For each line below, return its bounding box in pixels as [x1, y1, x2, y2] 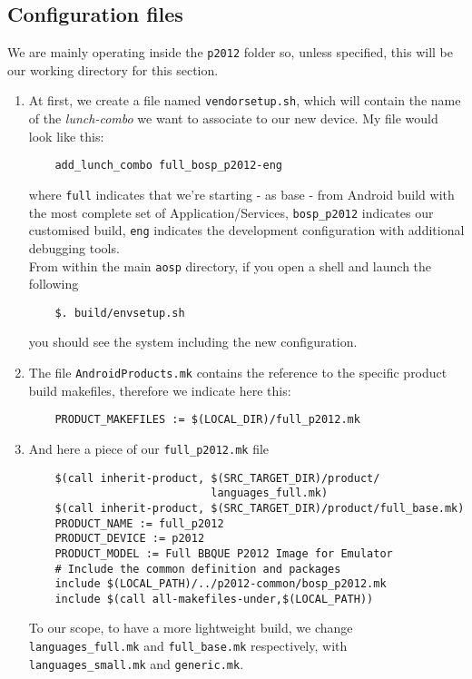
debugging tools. [28, 238, 120, 257]
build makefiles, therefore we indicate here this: [28, 380, 291, 399]
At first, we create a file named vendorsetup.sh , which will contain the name [28, 91, 461, 110]
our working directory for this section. [7, 60, 219, 79]
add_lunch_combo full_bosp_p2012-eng [54, 159, 282, 172]
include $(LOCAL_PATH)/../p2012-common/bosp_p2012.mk [54, 577, 387, 591]
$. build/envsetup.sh [54, 306, 185, 320]
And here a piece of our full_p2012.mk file [28, 438, 270, 458]
